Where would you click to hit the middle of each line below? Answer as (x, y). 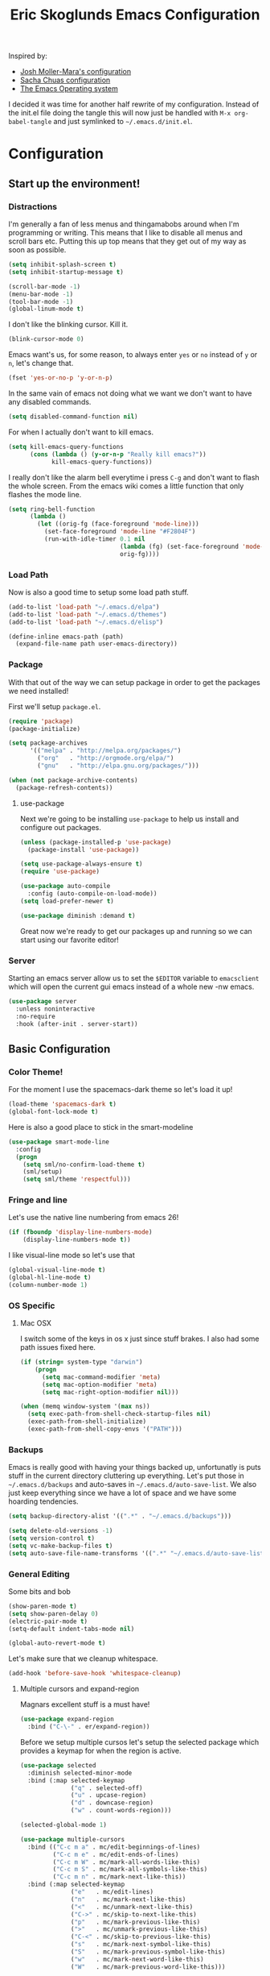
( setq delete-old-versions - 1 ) (61, 1531)
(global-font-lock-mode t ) (53, 1112)
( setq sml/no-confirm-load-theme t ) (84, 1164)
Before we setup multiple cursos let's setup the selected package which (139, 1741)
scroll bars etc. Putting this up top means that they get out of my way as (127, 241)
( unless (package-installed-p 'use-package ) (96, 842)
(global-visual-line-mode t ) (57, 1270)
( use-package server (43, 1001)
